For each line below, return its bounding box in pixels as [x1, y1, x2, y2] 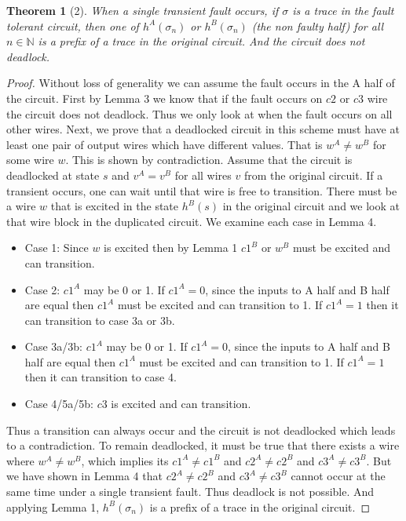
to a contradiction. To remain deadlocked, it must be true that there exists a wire [6, 437, 400, 454]
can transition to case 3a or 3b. [24, 312, 175, 328]
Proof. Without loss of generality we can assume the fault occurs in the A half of [6, 75, 395, 91]
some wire [6, 151, 54, 168]
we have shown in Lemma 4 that [6, 468, 163, 484]
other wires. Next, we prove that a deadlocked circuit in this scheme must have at [6, 121, 400, 137]
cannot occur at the [291, 468, 386, 484]
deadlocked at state [6, 166, 100, 183]
